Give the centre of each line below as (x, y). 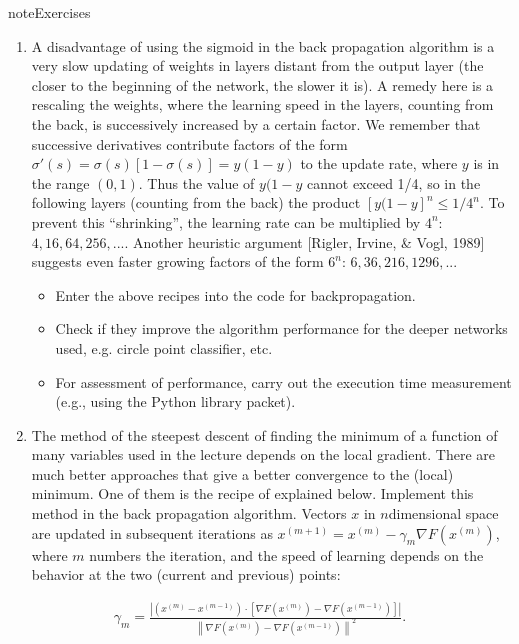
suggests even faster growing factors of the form (177, 261)
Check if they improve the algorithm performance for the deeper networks (281, 328)
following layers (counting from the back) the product (196, 202)
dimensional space (443, 513)
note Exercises (49, 12)
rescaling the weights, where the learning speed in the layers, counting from (262, 104)
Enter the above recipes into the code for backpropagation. (235, 294)
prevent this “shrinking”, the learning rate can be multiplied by (226, 221)
